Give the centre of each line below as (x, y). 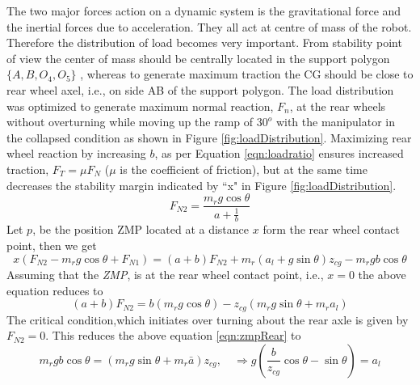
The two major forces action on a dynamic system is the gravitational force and (204, 11)
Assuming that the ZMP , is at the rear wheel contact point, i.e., (165, 275)
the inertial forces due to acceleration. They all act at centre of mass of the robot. (209, 26)
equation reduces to (55, 290)
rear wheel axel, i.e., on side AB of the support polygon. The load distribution (200, 89)
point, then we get (52, 245)
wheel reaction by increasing (76, 153)
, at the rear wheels (338, 106)
